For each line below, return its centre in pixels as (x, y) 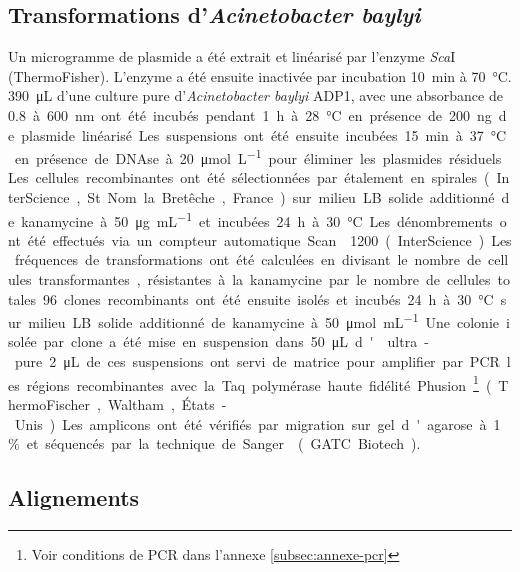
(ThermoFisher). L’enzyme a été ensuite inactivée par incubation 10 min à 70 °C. (260, 75)
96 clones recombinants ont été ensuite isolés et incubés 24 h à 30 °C (268, 298)
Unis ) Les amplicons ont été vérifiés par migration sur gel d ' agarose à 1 (257, 423)
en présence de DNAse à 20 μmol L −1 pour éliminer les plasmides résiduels (258, 156)
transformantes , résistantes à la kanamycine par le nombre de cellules (264, 279)
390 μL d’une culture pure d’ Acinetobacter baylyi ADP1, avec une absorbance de (255, 95)
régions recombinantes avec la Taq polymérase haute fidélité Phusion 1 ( (259, 383)
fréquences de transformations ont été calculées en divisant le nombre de (248, 259)
